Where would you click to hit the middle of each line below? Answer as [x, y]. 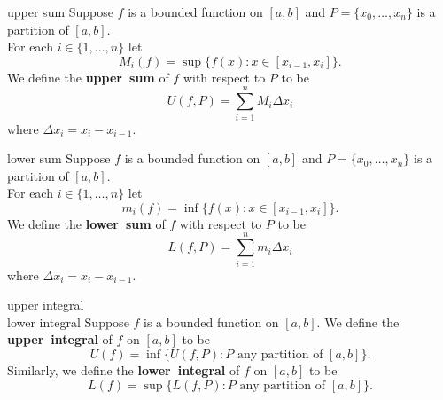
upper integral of [60, 339]
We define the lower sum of [86, 223]
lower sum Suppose [59, 158]
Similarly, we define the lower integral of [124, 369]
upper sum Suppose [60, 12]
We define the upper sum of [88, 77]
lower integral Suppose [68, 322]
